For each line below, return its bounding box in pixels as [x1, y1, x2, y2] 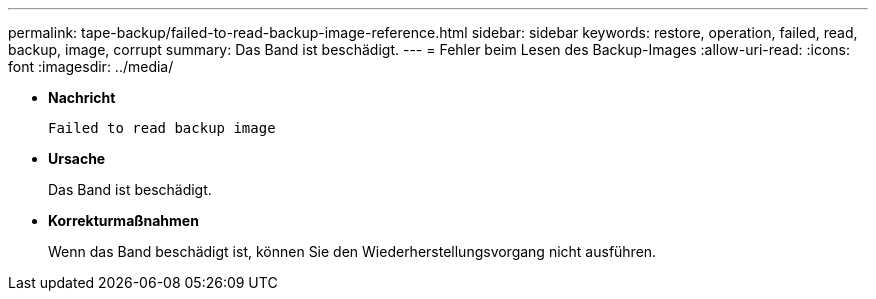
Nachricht [48, 89, 116, 106]
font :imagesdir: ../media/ [8, 58, 174, 75]
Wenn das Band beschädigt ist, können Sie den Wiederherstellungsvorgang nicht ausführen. [48, 243, 657, 260]
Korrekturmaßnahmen [48, 212, 199, 229]
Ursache [48, 150, 106, 167]
